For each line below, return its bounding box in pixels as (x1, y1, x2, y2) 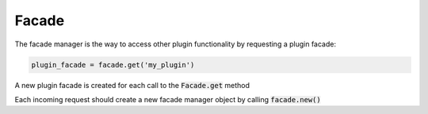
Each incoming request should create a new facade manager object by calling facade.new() (14, 94, 321, 104)
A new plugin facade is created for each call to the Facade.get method (14, 80, 250, 90)
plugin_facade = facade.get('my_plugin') (31, 60, 195, 69)
